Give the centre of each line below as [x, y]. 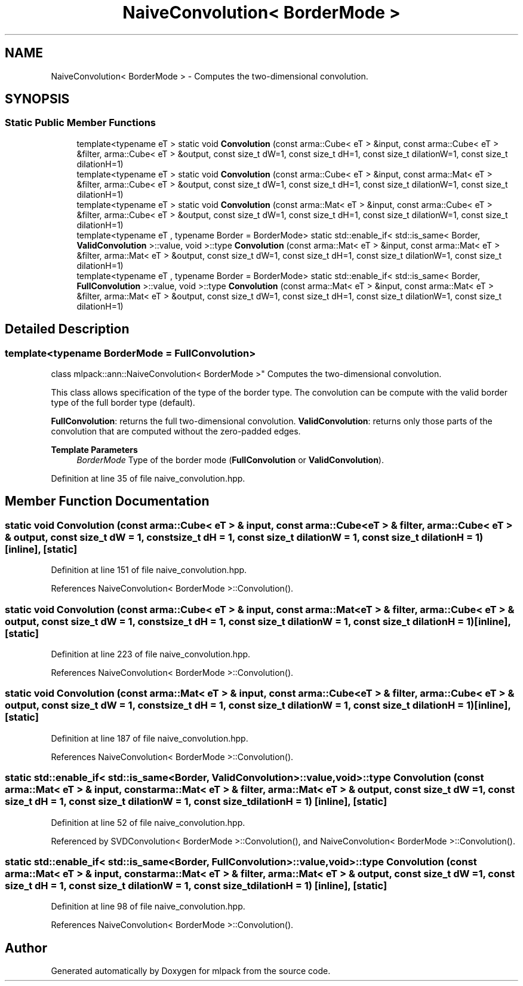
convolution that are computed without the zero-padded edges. [176, 431]
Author [26, 948]
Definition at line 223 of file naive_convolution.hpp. [151, 654]
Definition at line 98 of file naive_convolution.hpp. [148, 907]
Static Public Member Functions [81, 123]
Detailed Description [67, 329]
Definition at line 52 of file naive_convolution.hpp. [148, 822]
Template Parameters [94, 450]
